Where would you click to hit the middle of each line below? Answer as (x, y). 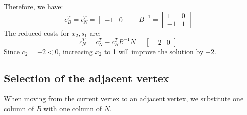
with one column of (73, 108)
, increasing (76, 51)
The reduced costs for (37, 32)
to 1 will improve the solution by (154, 51)
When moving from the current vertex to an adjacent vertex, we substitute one (124, 98)
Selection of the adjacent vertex (87, 78)
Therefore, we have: (34, 6)
